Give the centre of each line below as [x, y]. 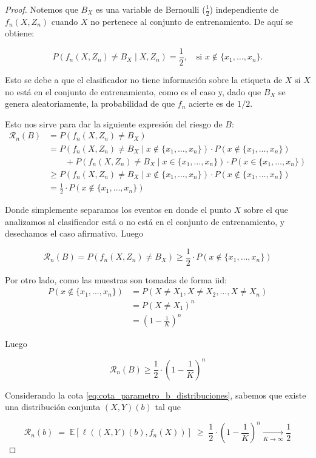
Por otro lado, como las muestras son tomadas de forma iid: [116, 279]
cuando [65, 21]
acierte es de [212, 103]
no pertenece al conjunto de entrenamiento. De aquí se [192, 21]
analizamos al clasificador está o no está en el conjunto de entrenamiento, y [145, 221]
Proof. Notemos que [42, 9]
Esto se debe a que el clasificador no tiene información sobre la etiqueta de [144, 80]
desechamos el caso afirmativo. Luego [74, 233]
